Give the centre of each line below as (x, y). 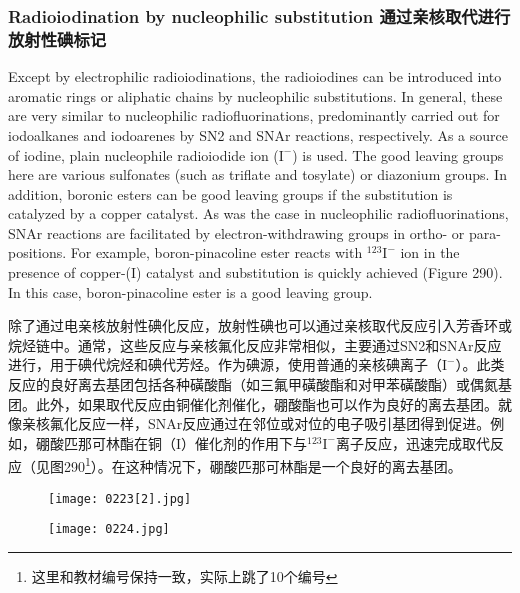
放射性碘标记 (57, 38)
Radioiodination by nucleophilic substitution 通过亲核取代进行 (259, 15)
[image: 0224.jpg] (109, 529)
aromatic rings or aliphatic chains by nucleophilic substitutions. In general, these (255, 95)
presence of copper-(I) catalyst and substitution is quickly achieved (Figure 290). (255, 272)
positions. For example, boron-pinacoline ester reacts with (185, 252)
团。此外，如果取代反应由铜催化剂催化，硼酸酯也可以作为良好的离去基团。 (253, 403)
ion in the (430, 252)
